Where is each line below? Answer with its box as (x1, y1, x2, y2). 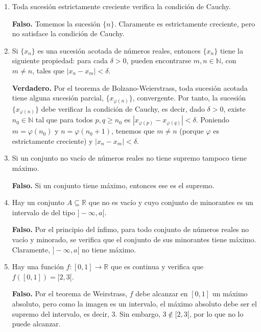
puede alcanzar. (12, 318, 61, 329)
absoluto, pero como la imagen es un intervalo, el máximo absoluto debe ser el (12, 298, 257, 309)
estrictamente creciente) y (12, 135, 93, 146)
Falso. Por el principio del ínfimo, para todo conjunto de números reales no (12, 224, 249, 235)
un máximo (212, 288, 248, 299)
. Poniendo (196, 114, 229, 125)
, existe (223, 103, 246, 114)
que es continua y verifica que (110, 261, 203, 272)
